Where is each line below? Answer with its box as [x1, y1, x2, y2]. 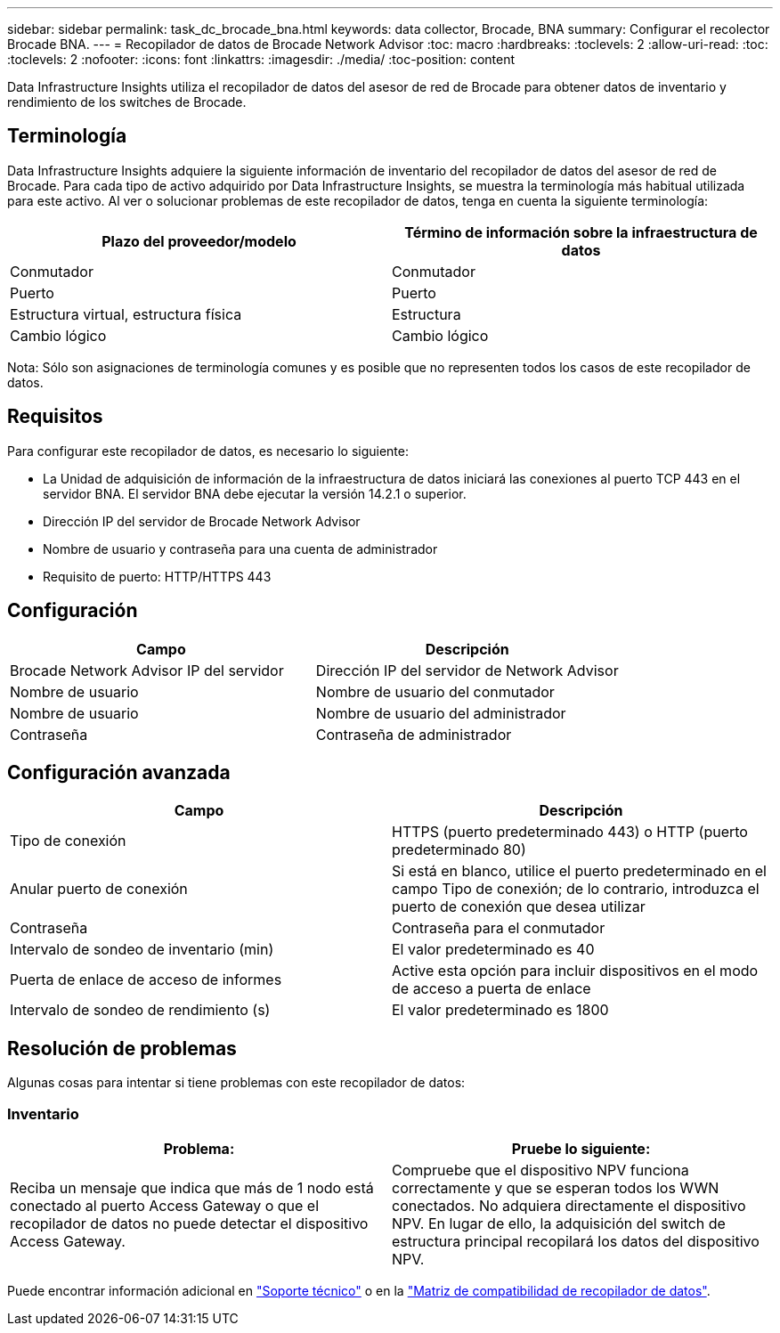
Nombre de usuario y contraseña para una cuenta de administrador [43, 541, 438, 557]
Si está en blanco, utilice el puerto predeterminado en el [392, 862, 767, 881]
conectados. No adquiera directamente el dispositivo [392, 1196, 746, 1215]
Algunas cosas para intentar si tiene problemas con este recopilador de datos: [7, 1075, 466, 1091]
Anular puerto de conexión [10, 880, 188, 898]
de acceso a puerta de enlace [392, 979, 591, 998]
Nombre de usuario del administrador [315, 703, 566, 722]
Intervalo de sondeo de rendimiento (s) [10, 1001, 271, 1020]
